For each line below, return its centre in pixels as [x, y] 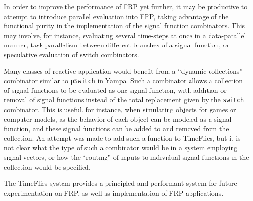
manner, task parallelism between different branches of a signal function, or [117, 45]
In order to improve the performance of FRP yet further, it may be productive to [126, 6]
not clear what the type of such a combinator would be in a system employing [121, 147]
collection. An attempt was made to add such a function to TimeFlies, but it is [122, 138]
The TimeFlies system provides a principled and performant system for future [121, 183]
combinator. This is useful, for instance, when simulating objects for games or [120, 109]
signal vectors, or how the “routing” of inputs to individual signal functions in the [126, 157]
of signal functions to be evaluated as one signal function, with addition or [115, 90]
